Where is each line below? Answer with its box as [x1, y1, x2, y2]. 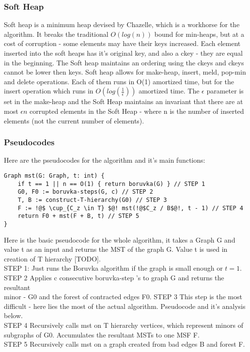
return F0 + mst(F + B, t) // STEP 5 [17, 213, 140, 220]
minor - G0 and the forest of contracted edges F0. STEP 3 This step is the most [4, 291, 242, 302]
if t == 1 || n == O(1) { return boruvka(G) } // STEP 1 [17, 180, 205, 187]
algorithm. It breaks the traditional [4, 29, 109, 39]
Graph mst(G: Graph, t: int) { [4, 172, 105, 179]
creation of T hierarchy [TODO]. [4, 253, 101, 263]
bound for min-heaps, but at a [154, 29, 244, 39]
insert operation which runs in [4, 86, 94, 96]
